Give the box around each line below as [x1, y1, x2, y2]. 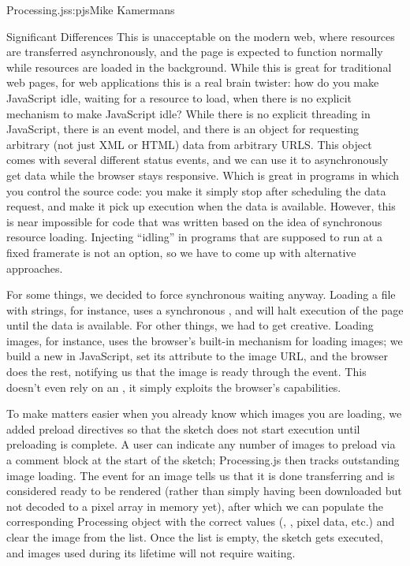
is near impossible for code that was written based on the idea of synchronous [6, 213, 382, 229]
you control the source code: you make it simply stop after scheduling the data [6, 182, 386, 199]
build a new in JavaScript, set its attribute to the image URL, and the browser [6, 348, 388, 364]
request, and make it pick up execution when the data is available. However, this [6, 198, 396, 214]
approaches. [6, 259, 63, 276]
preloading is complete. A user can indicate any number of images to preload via [6, 436, 396, 452]
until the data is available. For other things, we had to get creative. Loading [6, 317, 374, 333]
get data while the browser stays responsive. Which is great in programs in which [6, 166, 400, 183]
